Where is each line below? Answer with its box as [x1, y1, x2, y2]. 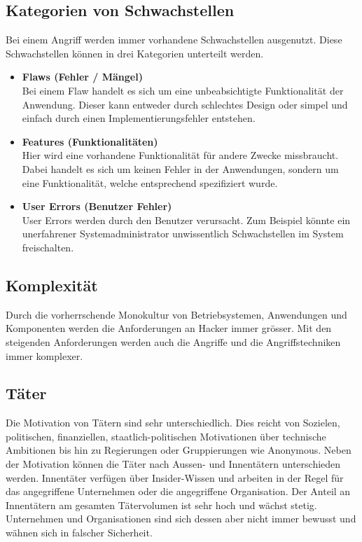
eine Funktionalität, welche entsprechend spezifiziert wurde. [22, 175, 278, 190]
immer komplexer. [6, 348, 83, 363]
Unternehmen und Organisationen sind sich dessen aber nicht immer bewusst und [6, 511, 356, 526]
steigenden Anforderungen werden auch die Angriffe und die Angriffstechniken [6, 334, 341, 349]
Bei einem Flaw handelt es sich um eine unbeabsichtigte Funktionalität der [22, 83, 344, 97]
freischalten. [22, 239, 74, 254]
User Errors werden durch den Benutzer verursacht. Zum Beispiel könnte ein [22, 212, 351, 227]
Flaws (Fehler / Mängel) [22, 69, 143, 84]
